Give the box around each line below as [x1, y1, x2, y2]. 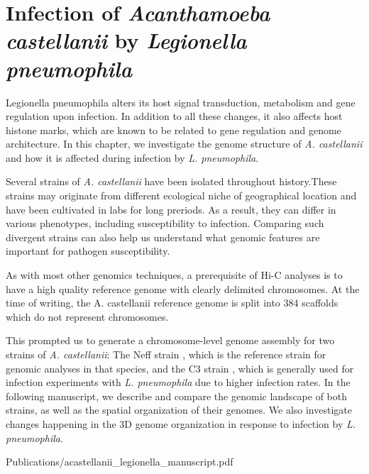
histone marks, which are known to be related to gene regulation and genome [6, 122, 341, 137]
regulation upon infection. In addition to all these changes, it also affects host [6, 109, 343, 123]
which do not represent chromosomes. [6, 309, 169, 324]
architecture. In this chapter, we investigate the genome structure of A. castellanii [6, 136, 363, 151]
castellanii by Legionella [6, 26, 247, 55]
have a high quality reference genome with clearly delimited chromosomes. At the [6, 281, 360, 296]
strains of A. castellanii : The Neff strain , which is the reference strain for [6, 347, 326, 361]
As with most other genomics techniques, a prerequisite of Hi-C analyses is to [6, 268, 343, 282]
